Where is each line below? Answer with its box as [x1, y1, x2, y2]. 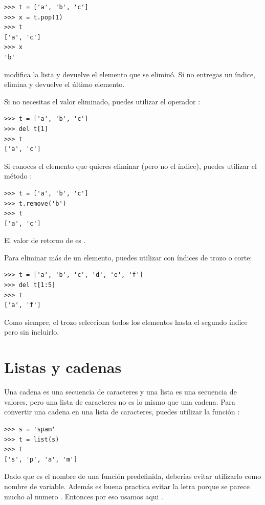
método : [4, 170, 32, 181]
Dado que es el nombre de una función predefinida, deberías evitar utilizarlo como [4, 471, 261, 481]
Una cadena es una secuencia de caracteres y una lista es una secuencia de [4, 386, 237, 397]
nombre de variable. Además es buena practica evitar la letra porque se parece [4, 480, 250, 491]
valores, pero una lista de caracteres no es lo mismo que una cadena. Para [4, 396, 235, 407]
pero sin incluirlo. [4, 326, 59, 337]
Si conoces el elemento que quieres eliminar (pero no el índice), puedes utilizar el [4, 160, 257, 171]
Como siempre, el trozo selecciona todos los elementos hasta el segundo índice [4, 316, 248, 327]
